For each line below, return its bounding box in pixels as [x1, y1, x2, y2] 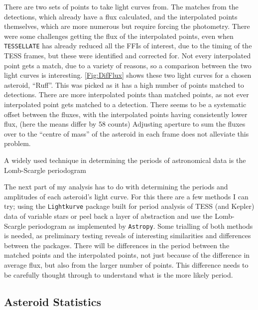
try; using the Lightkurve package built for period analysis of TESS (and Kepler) [4, 201, 255, 211]
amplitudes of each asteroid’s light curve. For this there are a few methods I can [4, 191, 249, 201]
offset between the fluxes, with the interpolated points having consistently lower [4, 109, 248, 119]
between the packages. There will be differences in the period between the [4, 240, 230, 250]
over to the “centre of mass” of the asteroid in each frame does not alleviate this [4, 128, 249, 139]
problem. [4, 138, 31, 149]
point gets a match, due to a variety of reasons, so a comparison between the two [4, 60, 252, 70]
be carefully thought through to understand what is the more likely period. [4, 269, 233, 280]
